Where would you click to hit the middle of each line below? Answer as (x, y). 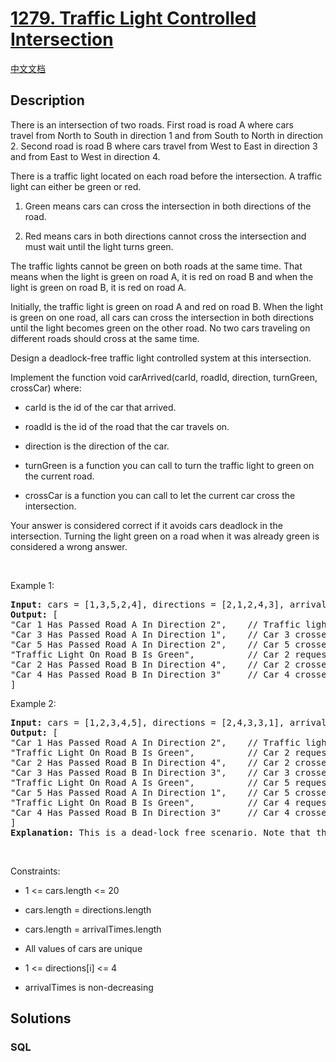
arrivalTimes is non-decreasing (89, 987)
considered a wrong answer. (69, 546)
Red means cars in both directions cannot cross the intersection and (165, 236)
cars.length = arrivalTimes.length (93, 929)
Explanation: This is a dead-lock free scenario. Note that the (171, 832)
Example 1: (32, 585)
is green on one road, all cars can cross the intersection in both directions (162, 317)
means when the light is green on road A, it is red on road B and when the (162, 276)
